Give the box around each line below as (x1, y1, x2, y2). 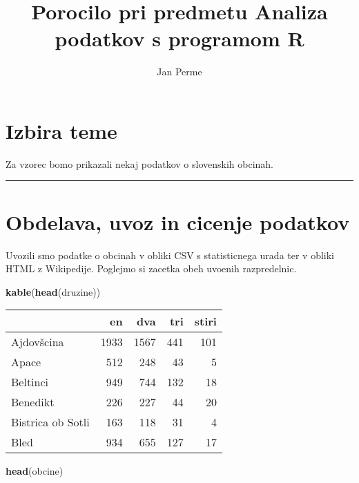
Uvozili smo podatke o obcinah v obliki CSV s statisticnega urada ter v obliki (6, 247, 335, 262)
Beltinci (11, 374, 49, 390)
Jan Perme (157, 64, 202, 79)
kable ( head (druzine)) (6, 284, 101, 299)
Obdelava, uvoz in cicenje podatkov (6, 207, 350, 236)
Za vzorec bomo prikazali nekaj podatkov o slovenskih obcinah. (6, 156, 273, 171)
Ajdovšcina (11, 334, 64, 350)
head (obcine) (6, 464, 64, 478)
